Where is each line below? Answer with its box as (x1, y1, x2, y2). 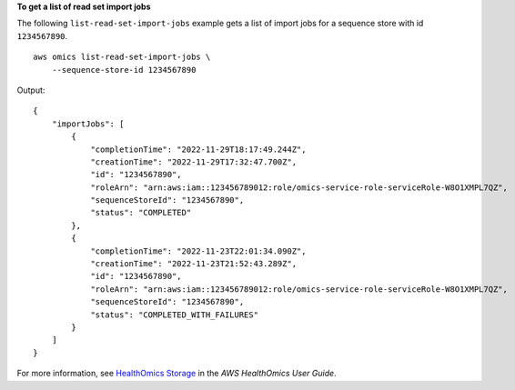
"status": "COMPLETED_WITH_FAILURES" (90, 309, 259, 320)
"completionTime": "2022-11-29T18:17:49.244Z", (90, 144, 307, 155)
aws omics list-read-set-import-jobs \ (33, 52, 211, 63)
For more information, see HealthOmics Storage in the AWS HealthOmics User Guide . (16, 368, 337, 379)
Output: (16, 85, 45, 95)
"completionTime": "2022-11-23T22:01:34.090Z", (90, 245, 307, 256)
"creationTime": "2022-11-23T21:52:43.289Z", (90, 259, 298, 269)
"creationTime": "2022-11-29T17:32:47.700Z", (90, 156, 298, 167)
